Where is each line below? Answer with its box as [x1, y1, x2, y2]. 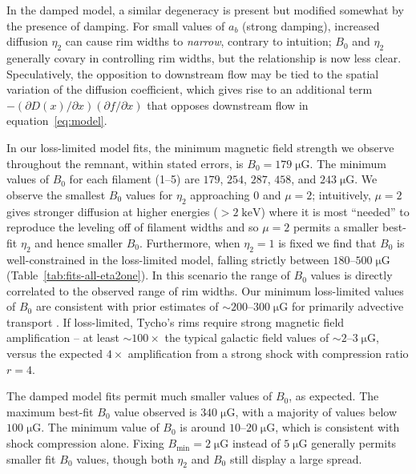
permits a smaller [293, 219, 379, 235]
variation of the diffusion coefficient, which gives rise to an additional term [6, 81, 373, 98]
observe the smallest [6, 186, 106, 203]
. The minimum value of [41, 419, 160, 436]
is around [180, 419, 226, 436]
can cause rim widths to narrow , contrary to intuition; [65, 33, 332, 50]
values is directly [310, 267, 393, 283]
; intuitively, [312, 186, 371, 203]
